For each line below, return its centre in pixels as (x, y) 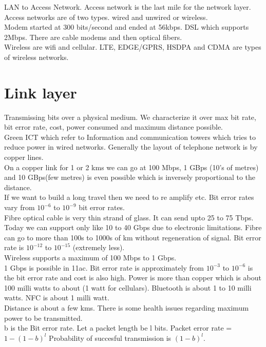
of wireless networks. (36, 57)
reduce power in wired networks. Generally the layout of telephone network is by (131, 147)
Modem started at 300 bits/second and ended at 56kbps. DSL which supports (127, 27)
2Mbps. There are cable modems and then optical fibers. (93, 37)
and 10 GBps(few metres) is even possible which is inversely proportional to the (130, 177)
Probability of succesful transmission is (110, 338)
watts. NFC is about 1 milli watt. (57, 298)
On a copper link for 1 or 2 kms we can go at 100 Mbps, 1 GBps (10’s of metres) (131, 167)
